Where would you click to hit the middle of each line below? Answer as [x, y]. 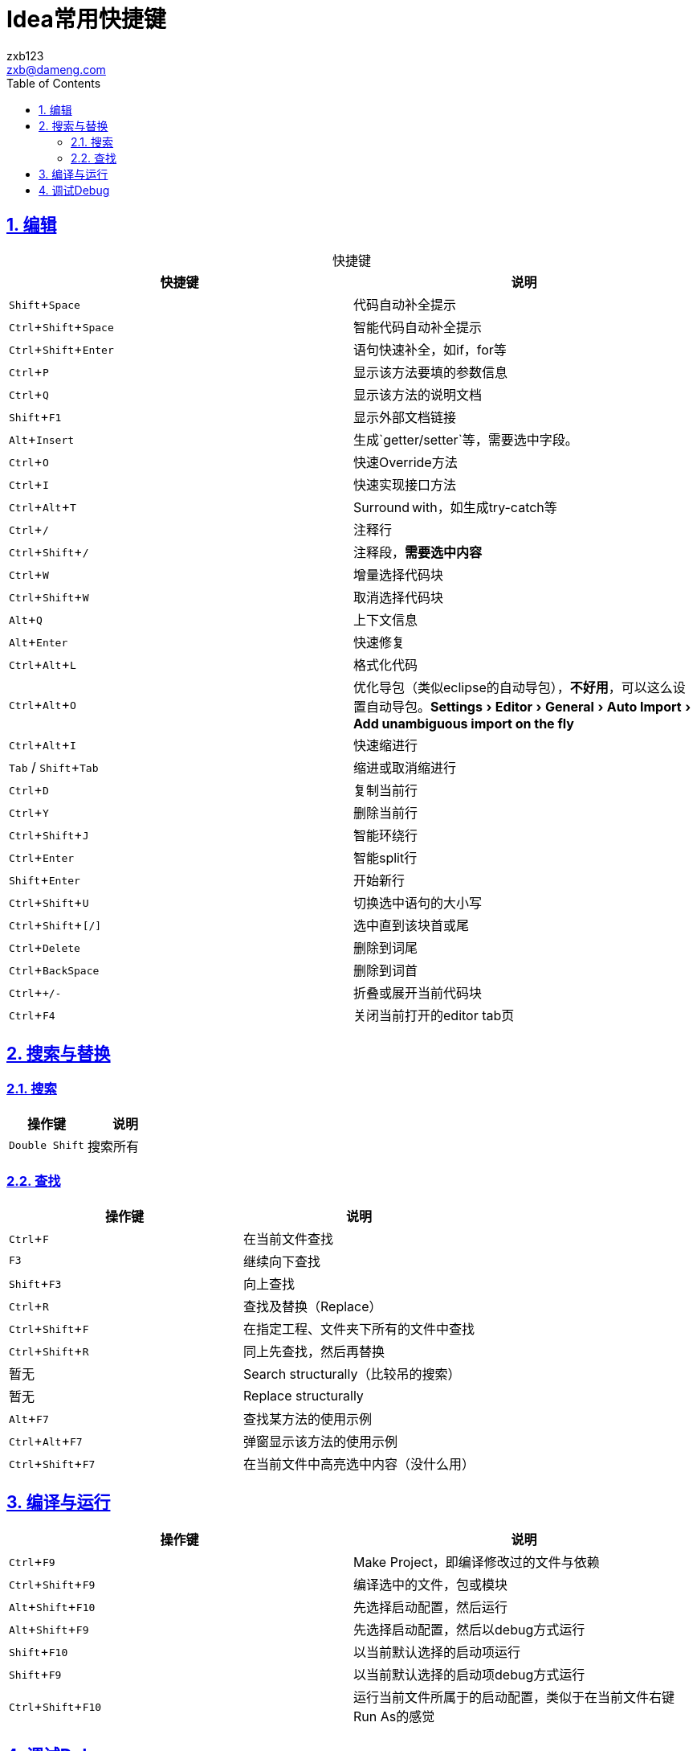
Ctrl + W [29, 574]
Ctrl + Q [29, 394]
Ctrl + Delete [45, 947]
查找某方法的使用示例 [308, 1419]
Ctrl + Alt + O [43, 704]
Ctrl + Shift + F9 [52, 1584]
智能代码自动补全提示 [418, 327]
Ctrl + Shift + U [49, 902]
